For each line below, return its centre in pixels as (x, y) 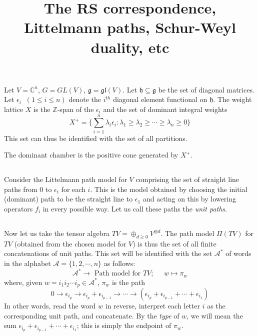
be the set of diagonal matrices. (206, 89)
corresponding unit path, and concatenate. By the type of (92, 315)
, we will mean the (215, 315)
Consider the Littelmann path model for (66, 179)
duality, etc (130, 47)
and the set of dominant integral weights (165, 109)
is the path (128, 282)
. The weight (232, 99)
